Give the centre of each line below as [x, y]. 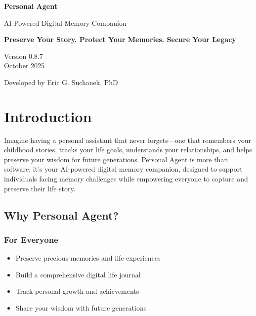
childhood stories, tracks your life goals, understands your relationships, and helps [128, 150]
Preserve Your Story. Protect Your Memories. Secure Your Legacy [120, 39]
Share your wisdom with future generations [81, 308]
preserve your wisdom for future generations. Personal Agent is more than [116, 159]
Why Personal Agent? [61, 215]
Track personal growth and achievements [77, 291]
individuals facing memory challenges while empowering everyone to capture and [126, 179]
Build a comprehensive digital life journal [78, 274]
